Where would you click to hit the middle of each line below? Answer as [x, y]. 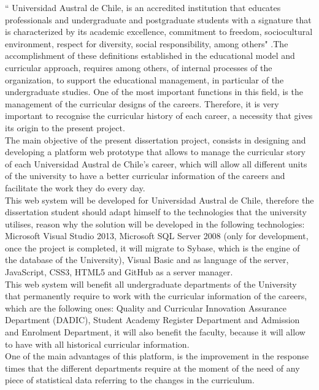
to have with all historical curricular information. [97, 344]
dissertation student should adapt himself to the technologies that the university [156, 212]
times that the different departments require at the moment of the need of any [152, 368]
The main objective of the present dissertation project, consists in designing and [156, 140]
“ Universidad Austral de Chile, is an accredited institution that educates [143, 7]
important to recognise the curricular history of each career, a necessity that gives [159, 116]
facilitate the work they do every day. [75, 187]
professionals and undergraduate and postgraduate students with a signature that [158, 19]
